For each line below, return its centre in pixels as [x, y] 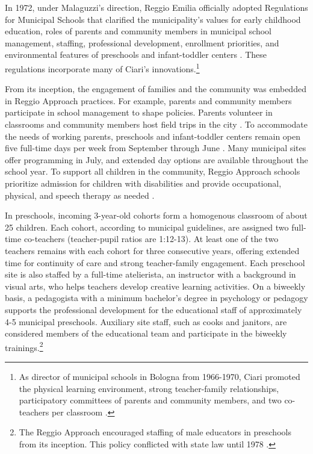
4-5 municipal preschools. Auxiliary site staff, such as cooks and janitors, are [146, 321]
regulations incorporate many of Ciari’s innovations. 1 [102, 67]
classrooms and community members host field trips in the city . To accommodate [156, 124]
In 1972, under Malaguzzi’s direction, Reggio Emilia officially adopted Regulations [156, 7]
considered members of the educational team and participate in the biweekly [146, 333]
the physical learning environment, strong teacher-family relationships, [149, 388]
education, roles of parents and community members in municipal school [138, 31]
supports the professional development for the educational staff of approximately [153, 309]
